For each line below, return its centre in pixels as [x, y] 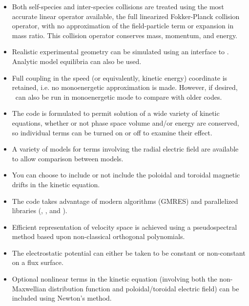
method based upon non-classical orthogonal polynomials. [98, 236]
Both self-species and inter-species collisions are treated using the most [118, 6]
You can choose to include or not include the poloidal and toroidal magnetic [126, 175]
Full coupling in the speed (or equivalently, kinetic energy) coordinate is [120, 77]
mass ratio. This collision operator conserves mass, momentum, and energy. [125, 35]
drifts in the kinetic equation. [56, 184]
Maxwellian [29, 288]
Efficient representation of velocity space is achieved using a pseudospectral [124, 227]
